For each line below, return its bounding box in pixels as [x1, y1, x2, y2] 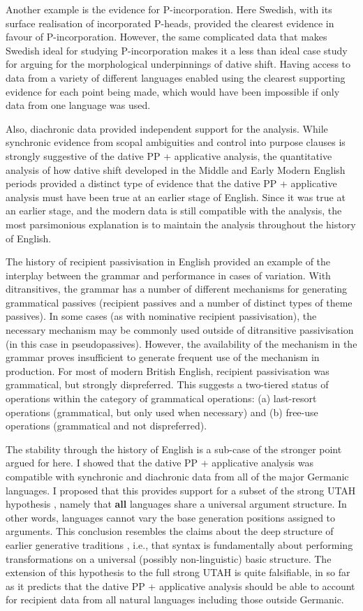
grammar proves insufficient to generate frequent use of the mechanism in [6, 350, 320, 365]
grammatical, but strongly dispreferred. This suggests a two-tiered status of [6, 377, 329, 392]
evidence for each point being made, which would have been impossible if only [6, 84, 340, 98]
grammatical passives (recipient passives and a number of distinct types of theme [6, 295, 353, 309]
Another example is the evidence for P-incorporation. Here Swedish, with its [6, 2, 332, 16]
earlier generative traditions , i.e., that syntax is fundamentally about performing [6, 537, 353, 552]
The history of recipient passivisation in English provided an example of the [6, 254, 331, 269]
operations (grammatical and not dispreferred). [6, 418, 207, 433]
